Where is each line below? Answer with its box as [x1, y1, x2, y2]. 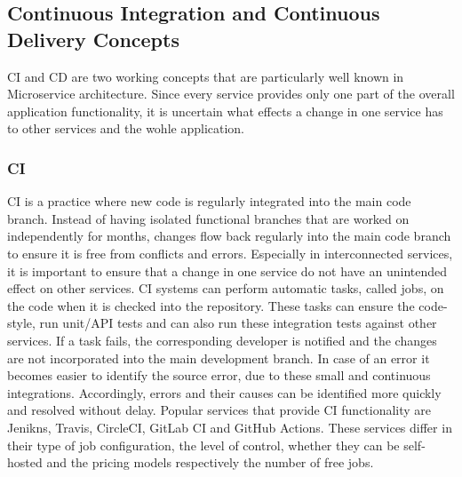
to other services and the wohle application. [7, 119, 245, 138]
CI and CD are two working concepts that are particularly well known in [7, 67, 404, 85]
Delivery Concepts [7, 25, 179, 52]
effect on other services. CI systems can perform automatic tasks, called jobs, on [7, 279, 444, 298]
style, [7, 314, 36, 332]
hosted [7, 453, 43, 472]
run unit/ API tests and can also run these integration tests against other [39, 314, 437, 332]
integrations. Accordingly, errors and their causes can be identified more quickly [7, 383, 442, 401]
